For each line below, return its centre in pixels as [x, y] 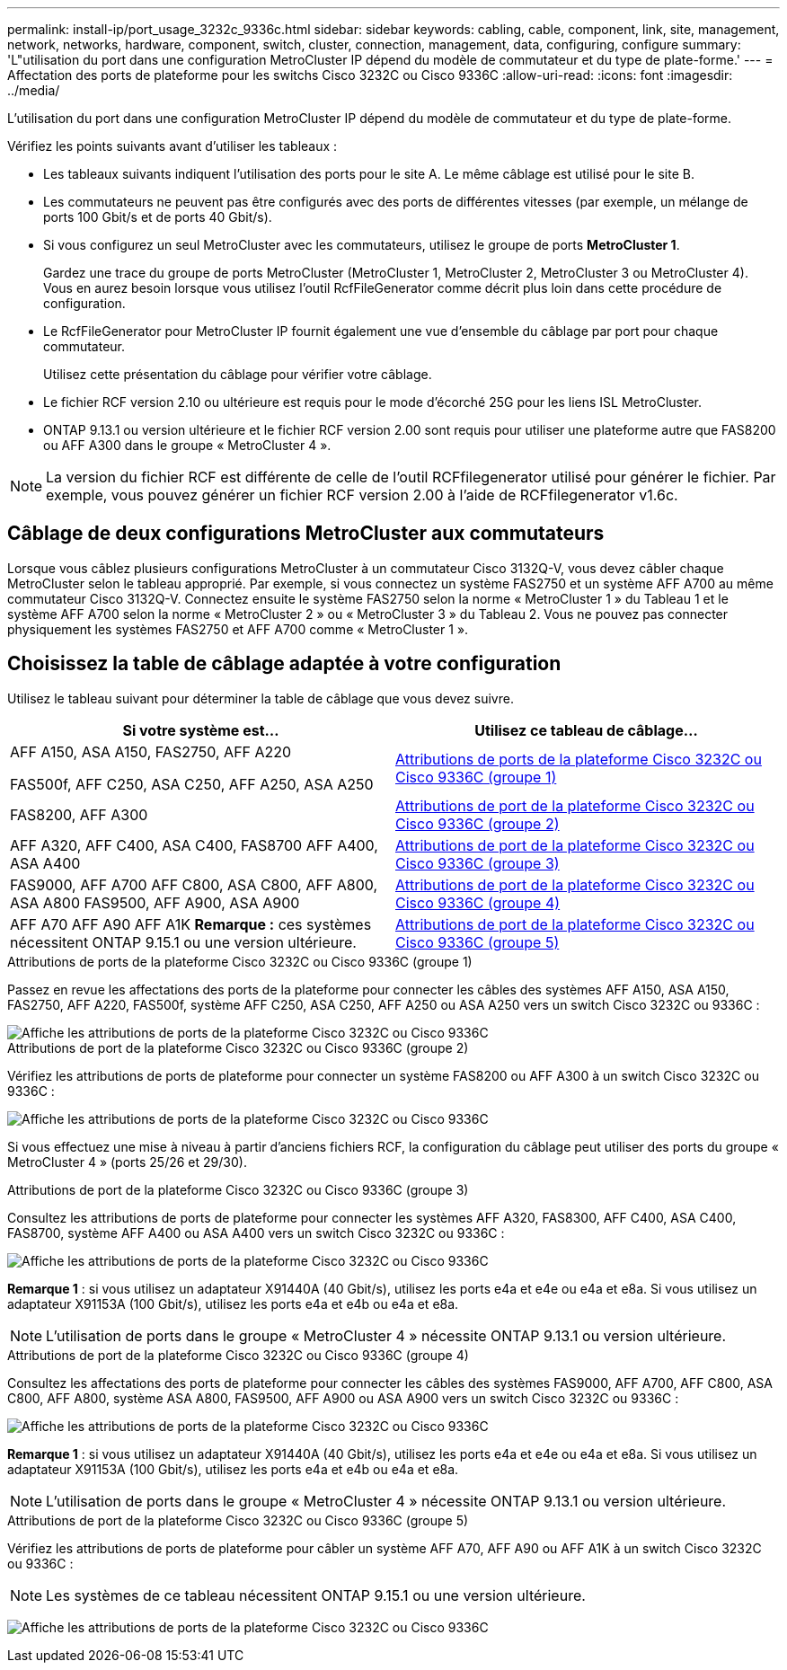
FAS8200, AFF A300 [79, 814]
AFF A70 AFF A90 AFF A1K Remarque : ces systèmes [191, 924]
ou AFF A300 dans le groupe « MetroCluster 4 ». [187, 445]
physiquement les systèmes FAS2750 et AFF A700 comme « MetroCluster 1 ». [238, 629]
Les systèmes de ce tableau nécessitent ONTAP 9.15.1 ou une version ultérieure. [316, 1595]
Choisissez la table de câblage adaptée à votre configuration [284, 664]
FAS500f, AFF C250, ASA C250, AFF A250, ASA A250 [192, 784]
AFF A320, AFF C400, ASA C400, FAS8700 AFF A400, [194, 845]
